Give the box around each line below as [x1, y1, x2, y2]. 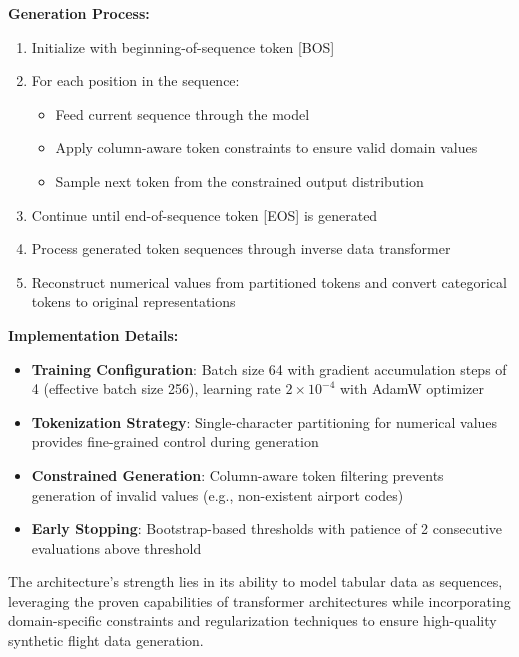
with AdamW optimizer [340, 378, 484, 399]
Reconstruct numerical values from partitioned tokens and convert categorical [31, 271, 507, 292]
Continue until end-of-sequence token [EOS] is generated [31, 204, 378, 225]
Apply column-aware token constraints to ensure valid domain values [55, 137, 478, 158]
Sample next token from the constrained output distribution [55, 170, 424, 191]
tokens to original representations [31, 291, 236, 312]
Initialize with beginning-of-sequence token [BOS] [31, 36, 335, 57]
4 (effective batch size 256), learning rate [31, 378, 281, 399]
